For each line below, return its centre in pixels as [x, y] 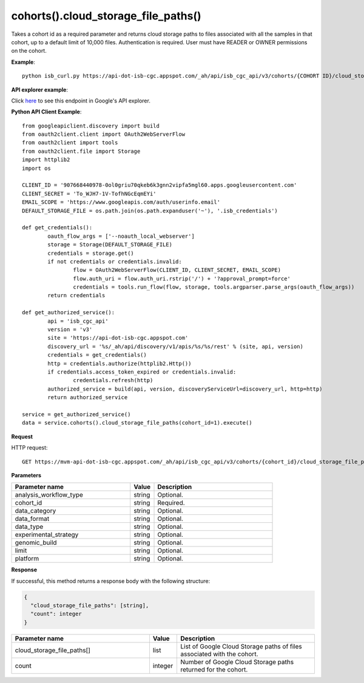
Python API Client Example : [46, 112]
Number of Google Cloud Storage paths [237, 662]
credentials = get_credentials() [97, 355]
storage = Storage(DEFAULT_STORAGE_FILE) [110, 245]
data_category [35, 511]
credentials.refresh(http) [113, 380]
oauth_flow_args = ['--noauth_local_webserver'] [121, 236]
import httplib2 [46, 160]
